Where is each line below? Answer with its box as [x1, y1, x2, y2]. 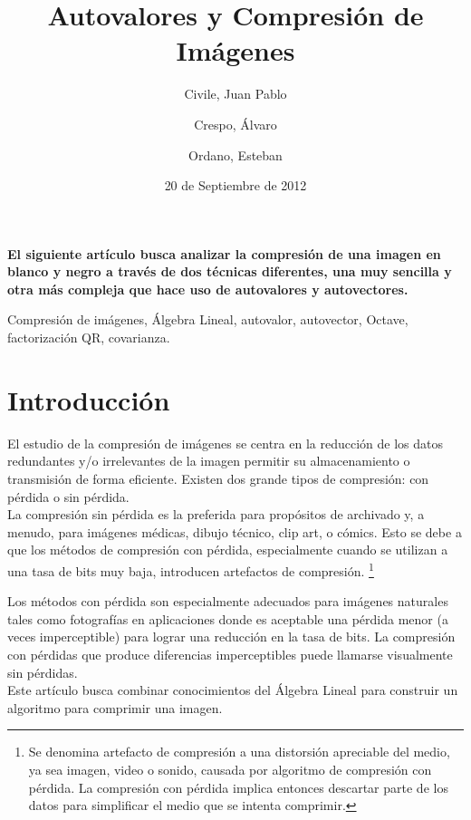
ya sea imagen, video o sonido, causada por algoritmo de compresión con [28, 759, 432, 778]
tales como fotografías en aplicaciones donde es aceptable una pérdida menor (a [7, 609, 448, 628]
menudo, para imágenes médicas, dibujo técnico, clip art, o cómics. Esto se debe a [7, 522, 462, 541]
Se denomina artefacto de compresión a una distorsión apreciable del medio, [28, 742, 450, 761]
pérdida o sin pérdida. [7, 487, 130, 506]
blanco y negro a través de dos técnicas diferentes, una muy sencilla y [7, 262, 452, 281]
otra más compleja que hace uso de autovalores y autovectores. [7, 279, 409, 298]
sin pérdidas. [7, 662, 78, 681]
